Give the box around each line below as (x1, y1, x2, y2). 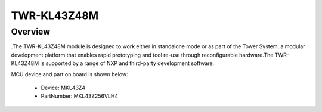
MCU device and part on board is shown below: (11, 70, 128, 77)
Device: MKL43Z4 (41, 84, 86, 91)
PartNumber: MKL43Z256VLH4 (41, 92, 119, 99)
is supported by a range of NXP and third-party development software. (40, 60, 215, 67)
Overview (11, 26, 51, 37)
